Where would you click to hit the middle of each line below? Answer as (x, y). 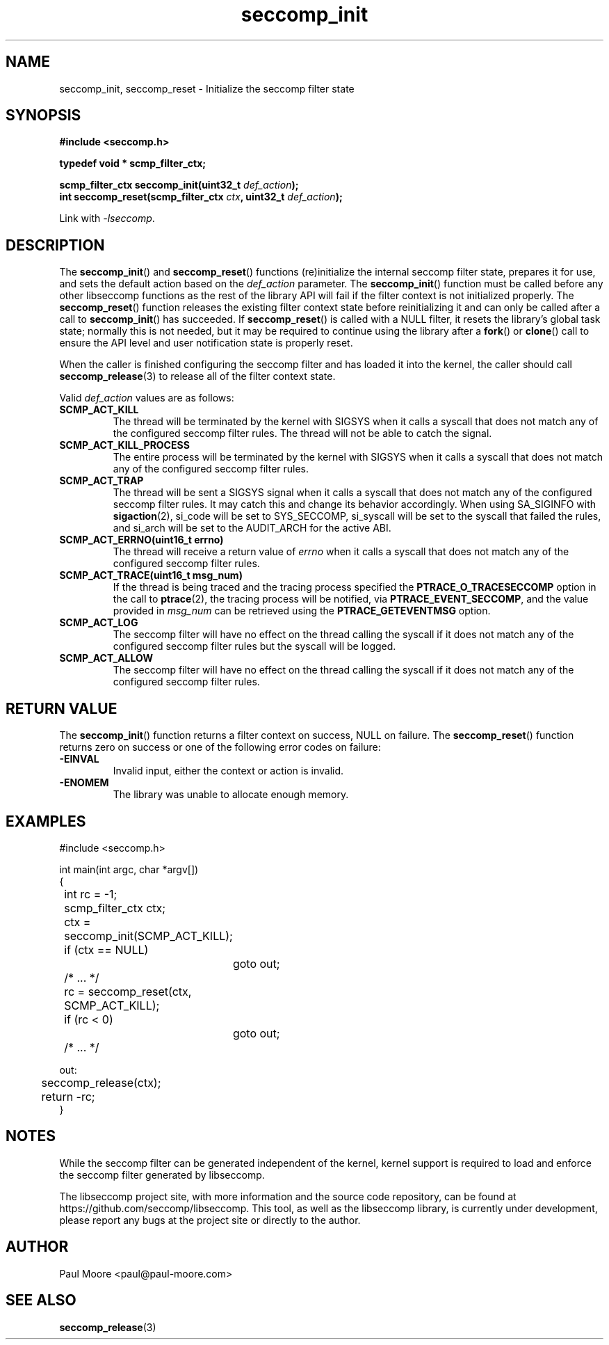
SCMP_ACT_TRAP (101, 481)
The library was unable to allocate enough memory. (231, 795)
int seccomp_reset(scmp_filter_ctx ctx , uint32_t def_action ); (201, 197)
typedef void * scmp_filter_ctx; (133, 164)
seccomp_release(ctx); (101, 1082)
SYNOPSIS (43, 116)
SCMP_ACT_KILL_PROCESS (124, 445)
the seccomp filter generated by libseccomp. (162, 1175)
